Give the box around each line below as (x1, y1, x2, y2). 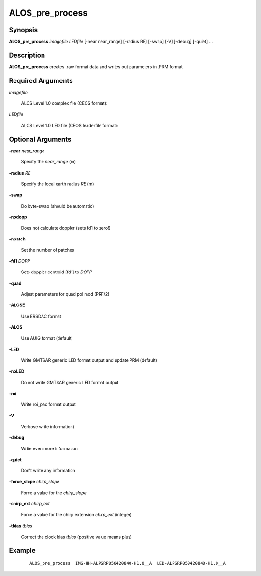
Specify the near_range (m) (21, 159, 76, 165)
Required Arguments (9, 77, 73, 85)
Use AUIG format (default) (21, 335, 73, 341)
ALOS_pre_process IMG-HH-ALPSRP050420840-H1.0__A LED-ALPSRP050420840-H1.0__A (29, 560, 226, 566)
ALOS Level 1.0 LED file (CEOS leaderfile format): (21, 123, 118, 128)
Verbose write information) (21, 423, 75, 429)
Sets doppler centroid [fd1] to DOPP (21, 269, 92, 275)
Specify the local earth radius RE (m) (21, 181, 94, 187)
